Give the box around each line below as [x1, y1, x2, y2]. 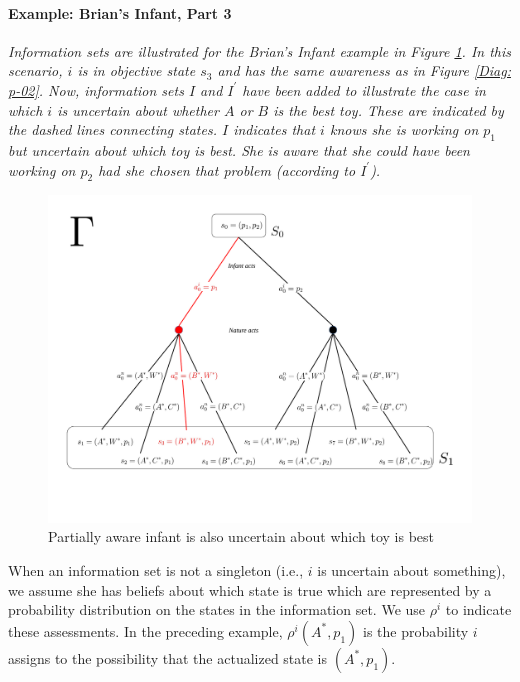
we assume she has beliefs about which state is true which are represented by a [8, 579, 492, 600]
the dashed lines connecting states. [8, 119, 217, 140]
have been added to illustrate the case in [242, 79, 486, 100]
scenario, [8, 60, 63, 81]
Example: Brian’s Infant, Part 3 [8, 2, 232, 23]
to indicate [445, 599, 512, 620]
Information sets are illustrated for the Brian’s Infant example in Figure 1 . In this [8, 40, 511, 61]
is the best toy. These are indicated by [273, 99, 504, 120]
